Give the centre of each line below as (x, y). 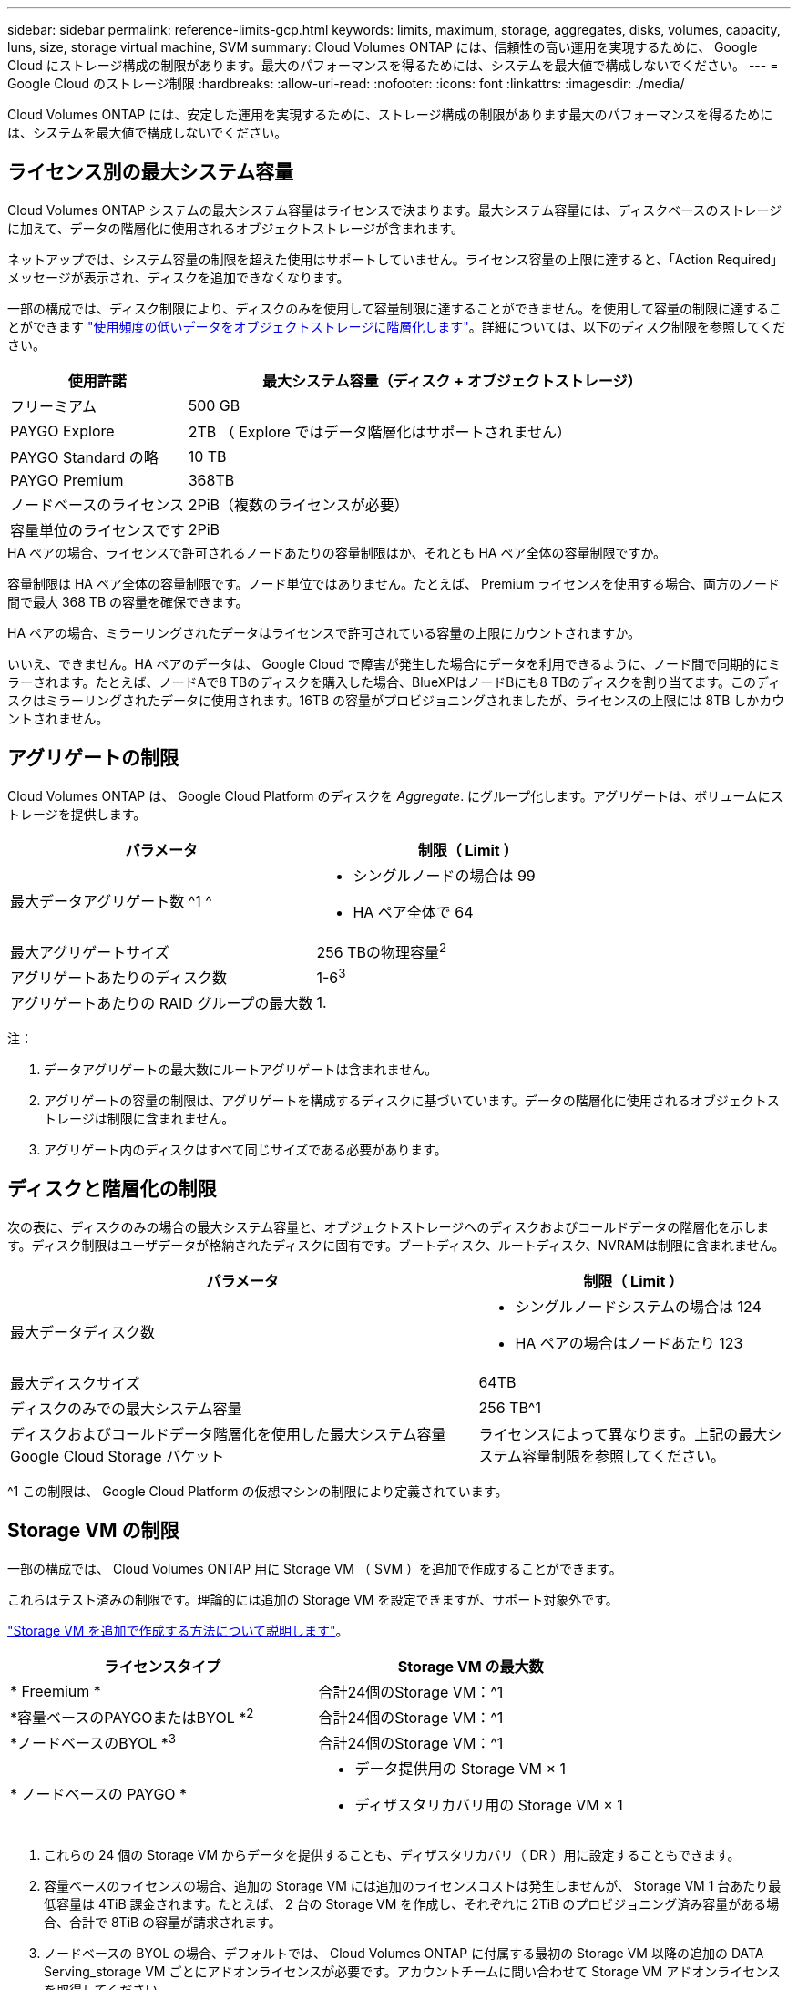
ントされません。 (58, 718)
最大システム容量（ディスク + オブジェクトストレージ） (452, 380)
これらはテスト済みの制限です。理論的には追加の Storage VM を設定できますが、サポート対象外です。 (313, 1599)
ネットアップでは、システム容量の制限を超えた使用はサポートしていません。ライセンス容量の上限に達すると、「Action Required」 (396, 259)
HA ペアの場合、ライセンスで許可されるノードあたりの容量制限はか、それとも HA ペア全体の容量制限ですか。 (337, 552)
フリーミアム (53, 406)
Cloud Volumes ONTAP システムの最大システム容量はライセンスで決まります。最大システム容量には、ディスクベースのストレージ (395, 210)
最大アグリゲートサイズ (90, 952)
